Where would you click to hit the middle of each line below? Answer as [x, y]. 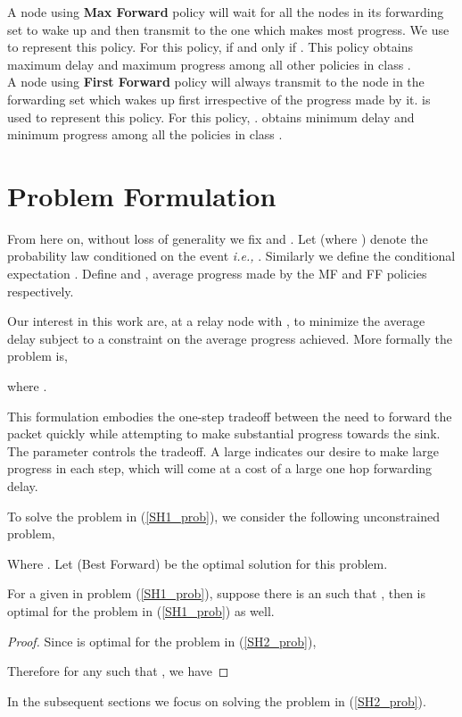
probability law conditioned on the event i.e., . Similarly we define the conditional [231, 256]
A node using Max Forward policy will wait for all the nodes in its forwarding [226, 12]
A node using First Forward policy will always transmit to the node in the [216, 82]
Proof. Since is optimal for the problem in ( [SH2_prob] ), [162, 641]
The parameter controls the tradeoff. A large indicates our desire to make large [223, 450]
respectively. [41, 291]
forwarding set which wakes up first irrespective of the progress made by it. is [219, 99]
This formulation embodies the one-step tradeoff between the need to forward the [230, 416]
